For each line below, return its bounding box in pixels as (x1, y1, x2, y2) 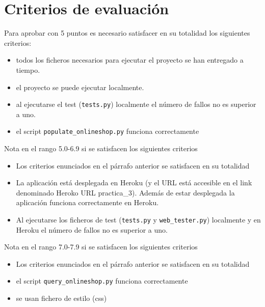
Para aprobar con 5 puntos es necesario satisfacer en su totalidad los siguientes (4, 27, 250, 38)
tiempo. (16, 64, 40, 75)
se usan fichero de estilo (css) (16, 293, 107, 303)
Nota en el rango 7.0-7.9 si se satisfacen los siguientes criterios (4, 241, 198, 252)
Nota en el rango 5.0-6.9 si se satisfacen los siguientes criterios (4, 143, 198, 153)
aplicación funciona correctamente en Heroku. (16, 197, 159, 208)
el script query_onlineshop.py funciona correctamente (16, 275, 188, 286)
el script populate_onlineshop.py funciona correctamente (16, 126, 199, 136)
